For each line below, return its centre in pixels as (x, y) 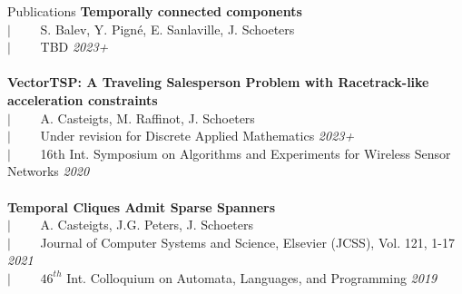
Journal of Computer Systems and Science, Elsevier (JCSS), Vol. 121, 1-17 (247, 242)
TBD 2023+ (74, 47)
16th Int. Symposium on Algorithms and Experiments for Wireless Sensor (246, 153)
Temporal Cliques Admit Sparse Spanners (142, 206)
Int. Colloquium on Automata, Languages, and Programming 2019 (252, 277)
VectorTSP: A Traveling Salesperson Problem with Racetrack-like (218, 82)
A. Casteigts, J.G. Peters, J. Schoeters (147, 225)
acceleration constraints (83, 99)
